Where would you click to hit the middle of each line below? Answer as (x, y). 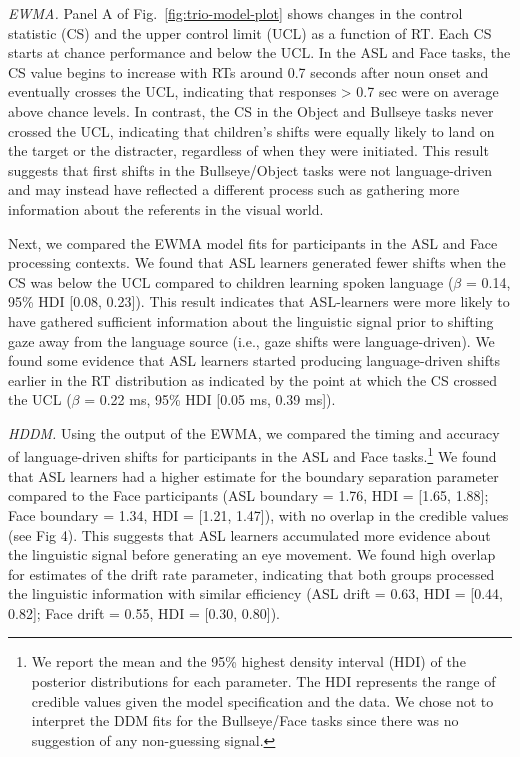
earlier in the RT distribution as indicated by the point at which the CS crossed (253, 379)
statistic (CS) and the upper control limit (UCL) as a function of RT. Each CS (250, 32)
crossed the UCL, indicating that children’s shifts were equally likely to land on (251, 130)
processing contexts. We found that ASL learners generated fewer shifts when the (257, 262)
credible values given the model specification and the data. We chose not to (262, 700)
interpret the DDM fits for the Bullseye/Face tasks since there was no (245, 720)
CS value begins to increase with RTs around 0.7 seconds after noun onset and (248, 71)
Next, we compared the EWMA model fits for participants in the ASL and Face (253, 242)
